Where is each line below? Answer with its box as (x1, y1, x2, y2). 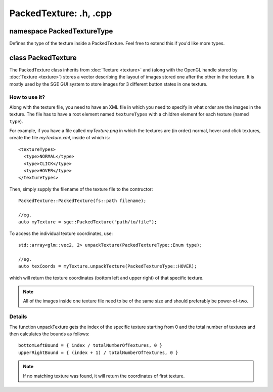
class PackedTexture (9, 53, 77, 62)
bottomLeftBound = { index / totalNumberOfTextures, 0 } (18, 342, 163, 348)
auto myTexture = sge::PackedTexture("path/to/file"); (18, 219, 157, 225)
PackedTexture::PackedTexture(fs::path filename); (18, 198, 147, 204)
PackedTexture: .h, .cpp (9, 8, 112, 19)
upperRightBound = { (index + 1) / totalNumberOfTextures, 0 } (18, 349, 178, 356)
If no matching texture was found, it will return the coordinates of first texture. (23, 373, 185, 379)
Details (9, 313, 27, 320)
